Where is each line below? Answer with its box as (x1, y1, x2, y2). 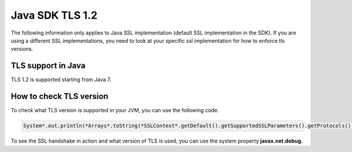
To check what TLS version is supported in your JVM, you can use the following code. (11, 107, 219, 114)
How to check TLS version (11, 91, 109, 102)
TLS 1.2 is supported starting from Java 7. (11, 76, 111, 83)
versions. (11, 46, 33, 53)
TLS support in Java (11, 61, 86, 71)
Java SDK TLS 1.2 (11, 9, 98, 22)
